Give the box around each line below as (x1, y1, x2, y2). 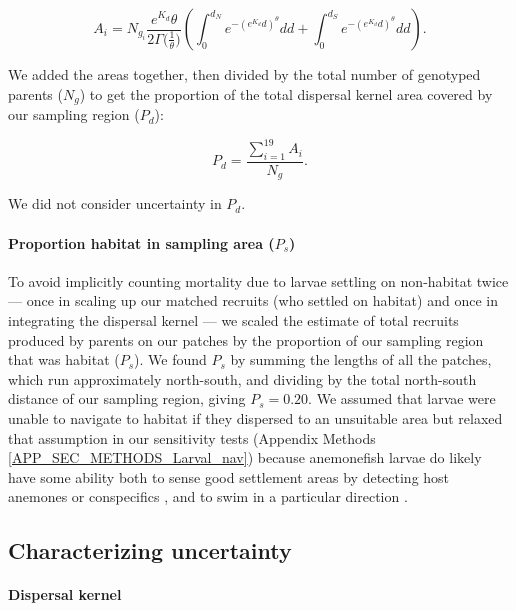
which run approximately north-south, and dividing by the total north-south (8, 368, 477, 389)
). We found (134, 349, 207, 370)
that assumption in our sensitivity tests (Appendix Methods (8, 427, 376, 448)
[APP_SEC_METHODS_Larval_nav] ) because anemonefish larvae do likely (8, 447, 482, 468)
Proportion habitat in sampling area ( (8, 232, 275, 253)
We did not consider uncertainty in (8, 193, 222, 214)
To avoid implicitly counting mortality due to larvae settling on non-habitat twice (8, 270, 509, 291)
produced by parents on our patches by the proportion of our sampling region (8, 329, 484, 350)
